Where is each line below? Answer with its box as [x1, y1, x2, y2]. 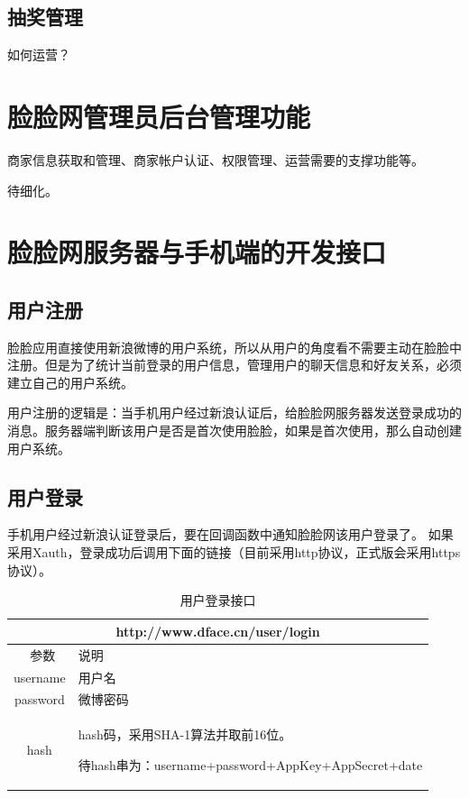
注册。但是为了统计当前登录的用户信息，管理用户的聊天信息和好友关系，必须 [7, 355, 462, 374]
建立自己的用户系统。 [7, 372, 133, 391]
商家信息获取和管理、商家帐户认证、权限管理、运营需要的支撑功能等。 [7, 150, 424, 169]
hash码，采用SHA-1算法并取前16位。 [78, 725, 292, 744]
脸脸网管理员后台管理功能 [7, 97, 311, 134]
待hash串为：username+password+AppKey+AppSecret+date [78, 755, 423, 774]
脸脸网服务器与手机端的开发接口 [7, 234, 387, 271]
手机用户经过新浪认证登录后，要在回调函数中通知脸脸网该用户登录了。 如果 [7, 525, 454, 544]
